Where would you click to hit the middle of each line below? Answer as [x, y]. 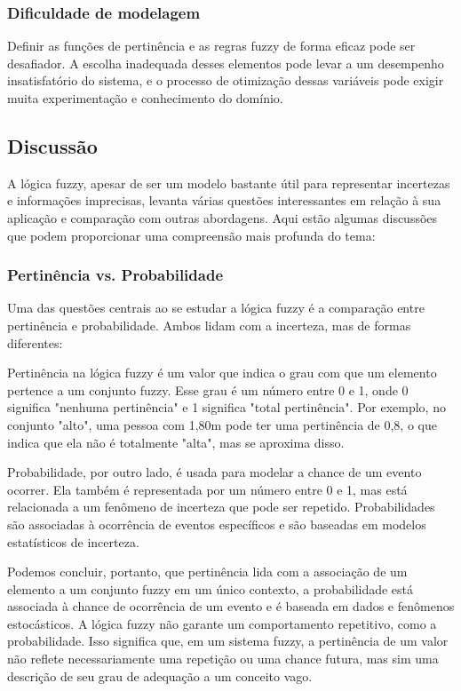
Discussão [52, 145]
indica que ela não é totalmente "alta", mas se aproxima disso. [176, 442]
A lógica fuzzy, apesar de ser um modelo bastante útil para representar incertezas [229, 183]
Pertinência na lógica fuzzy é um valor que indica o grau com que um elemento [222, 373]
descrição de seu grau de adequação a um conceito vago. [160, 675]
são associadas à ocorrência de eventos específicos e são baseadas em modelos [217, 524]
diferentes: [35, 342]
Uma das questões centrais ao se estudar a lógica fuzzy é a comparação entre [216, 308]
